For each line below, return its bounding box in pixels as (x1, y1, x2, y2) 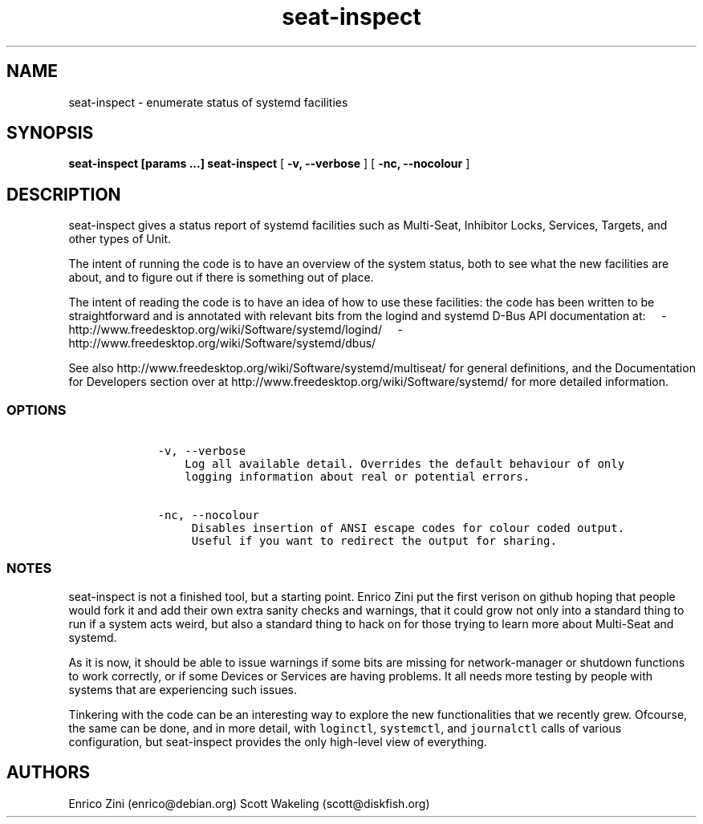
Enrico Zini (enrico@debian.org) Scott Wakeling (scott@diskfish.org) (68, 796, 430, 810)
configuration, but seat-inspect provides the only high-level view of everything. (68, 734, 487, 749)
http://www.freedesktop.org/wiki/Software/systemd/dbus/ (68, 336, 376, 351)
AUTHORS (6, 762, 91, 783)
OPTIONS (6, 401, 67, 418)
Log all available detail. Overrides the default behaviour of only (185, 457, 625, 471)
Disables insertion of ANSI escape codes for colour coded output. (191, 522, 625, 535)
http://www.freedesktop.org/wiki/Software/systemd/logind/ (68, 323, 382, 337)
